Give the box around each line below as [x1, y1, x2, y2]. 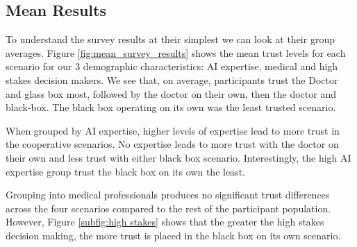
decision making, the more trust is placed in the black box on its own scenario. [6, 228, 341, 242]
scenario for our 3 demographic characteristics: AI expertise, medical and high [6, 59, 338, 74]
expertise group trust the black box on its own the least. [6, 164, 245, 178]
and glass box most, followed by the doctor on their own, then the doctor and [6, 86, 336, 101]
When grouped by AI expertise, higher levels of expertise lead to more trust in [6, 123, 340, 137]
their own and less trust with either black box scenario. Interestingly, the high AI [6, 150, 351, 164]
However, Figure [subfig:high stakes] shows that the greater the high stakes [6, 214, 324, 229]
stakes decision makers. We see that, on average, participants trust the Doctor [6, 72, 338, 87]
